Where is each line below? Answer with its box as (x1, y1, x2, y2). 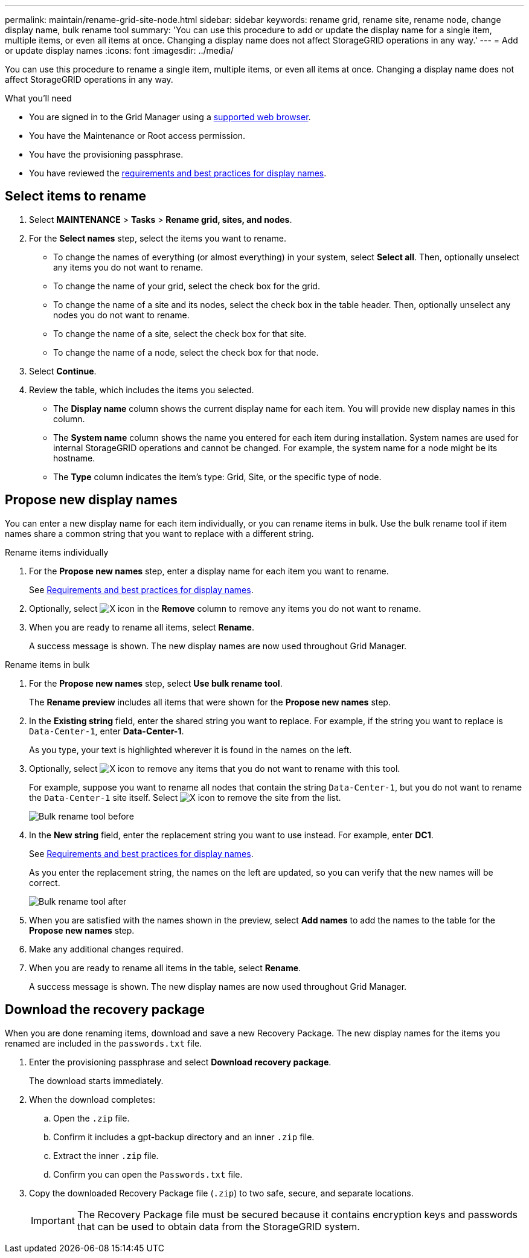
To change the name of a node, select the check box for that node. (53, 347, 319, 358)
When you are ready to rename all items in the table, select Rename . (29, 962, 301, 973)
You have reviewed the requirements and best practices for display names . (29, 168, 327, 178)
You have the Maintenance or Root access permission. (29, 130, 246, 141)
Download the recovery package (5, 1002, 205, 1018)
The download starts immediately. (29, 1075, 164, 1086)
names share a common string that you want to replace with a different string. (5, 528, 314, 539)
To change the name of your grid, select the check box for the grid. (53, 280, 320, 291)
